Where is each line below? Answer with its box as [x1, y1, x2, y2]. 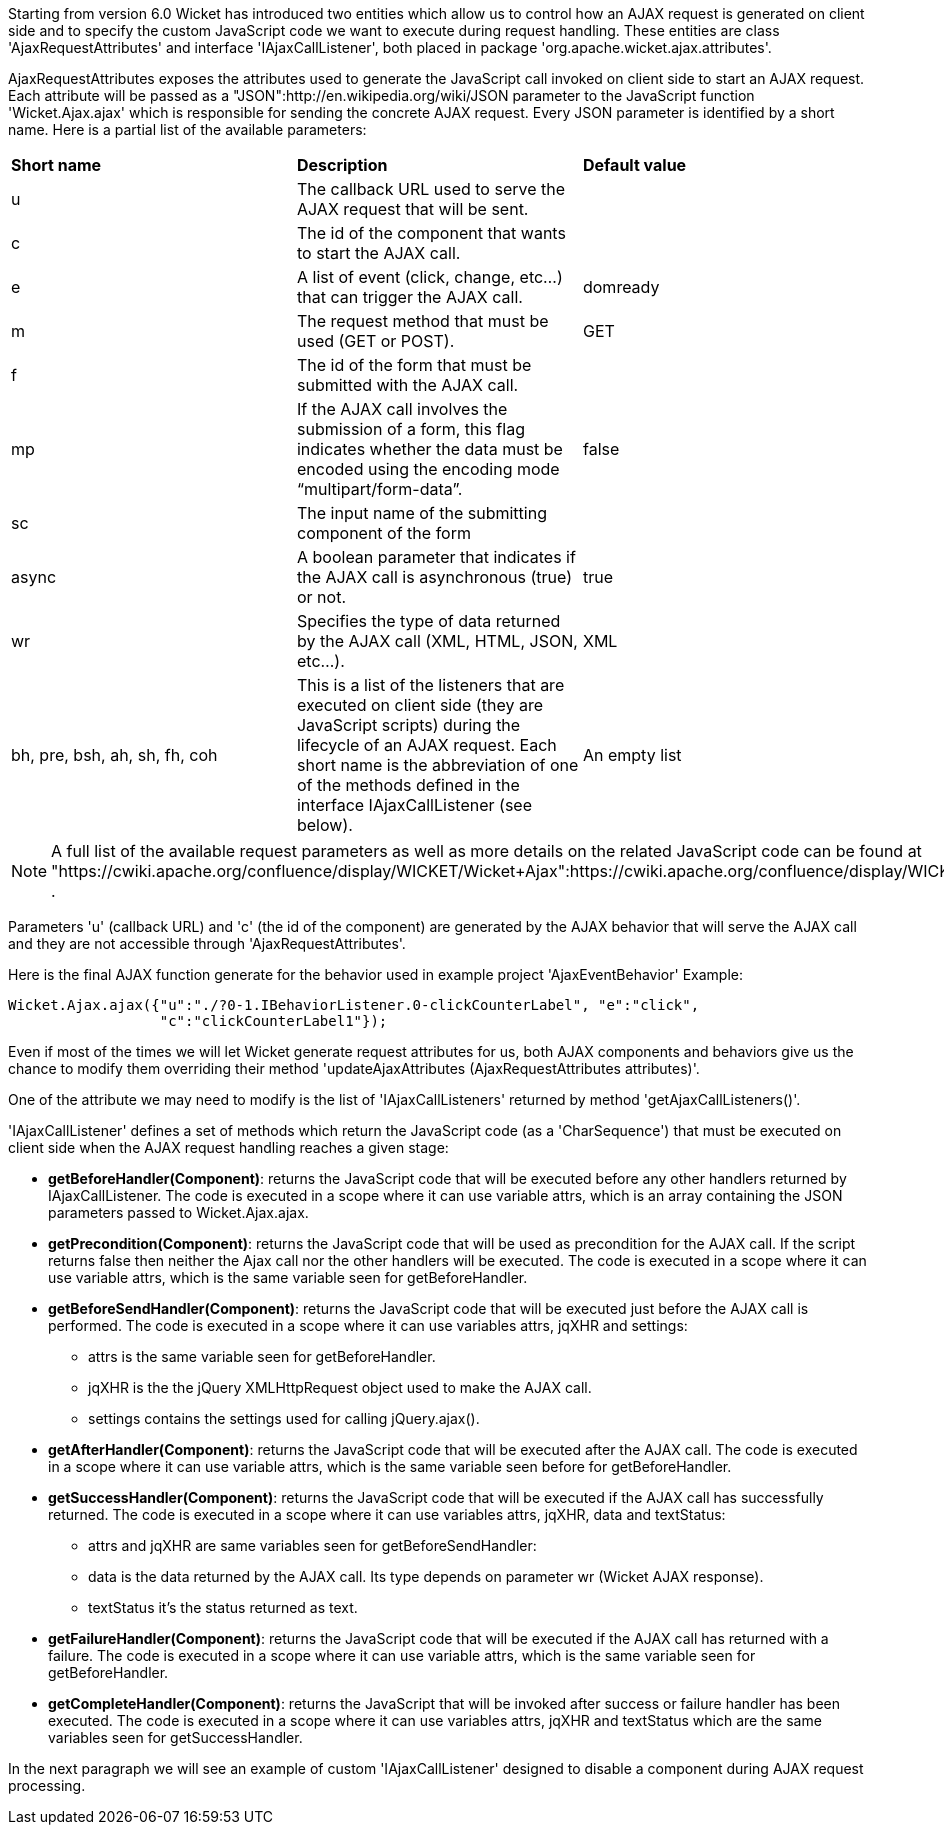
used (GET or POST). [296, 331, 455, 351]
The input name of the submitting [296, 503, 547, 523]
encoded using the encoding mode [296, 459, 560, 479]
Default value [582, 155, 687, 175]
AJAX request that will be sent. [296, 199, 529, 219]
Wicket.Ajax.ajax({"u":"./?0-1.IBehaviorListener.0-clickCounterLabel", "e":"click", [8, 997, 700, 1013]
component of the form [296, 523, 471, 543]
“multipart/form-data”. [296, 479, 463, 499]
